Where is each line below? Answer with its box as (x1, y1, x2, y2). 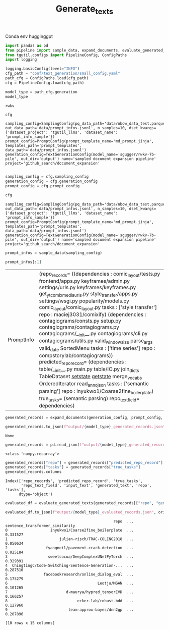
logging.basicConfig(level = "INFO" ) (5, 66, 80, 71)
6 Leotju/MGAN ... (5, 581, 134, 586)
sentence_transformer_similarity (5, 523, 75, 528)
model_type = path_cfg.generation (5, 89, 78, 94)
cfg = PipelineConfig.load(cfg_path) (5, 80, 84, 85)
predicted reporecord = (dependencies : (39, 358, 127, 366)
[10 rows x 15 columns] (5, 620, 55, 625)
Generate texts (55, 3, 114, 16)
